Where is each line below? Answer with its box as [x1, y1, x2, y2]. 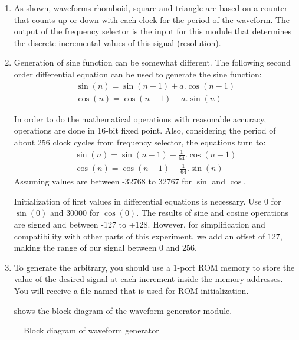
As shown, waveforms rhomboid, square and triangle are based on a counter [14, 2, 288, 14]
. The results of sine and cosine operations [136, 206, 289, 219]
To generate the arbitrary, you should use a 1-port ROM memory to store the [14, 261, 295, 273]
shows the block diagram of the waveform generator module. [14, 304, 232, 316]
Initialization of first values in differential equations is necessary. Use [14, 195, 262, 207]
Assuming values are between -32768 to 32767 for [14, 175, 192, 187]
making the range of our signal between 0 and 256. [14, 241, 197, 254]
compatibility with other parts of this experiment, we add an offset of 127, [14, 229, 282, 242]
